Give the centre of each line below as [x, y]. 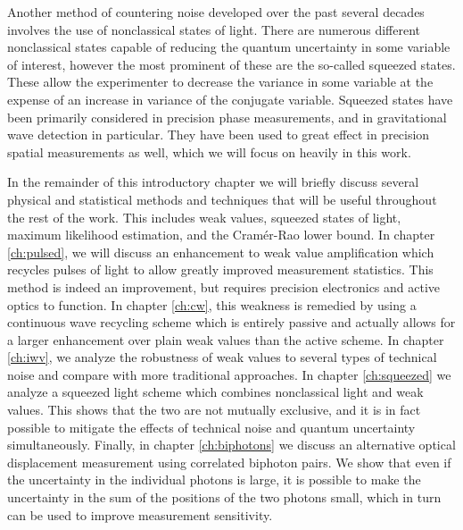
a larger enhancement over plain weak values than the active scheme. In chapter [226, 339]
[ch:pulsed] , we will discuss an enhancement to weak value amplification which [221, 252]
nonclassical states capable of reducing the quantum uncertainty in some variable [229, 47]
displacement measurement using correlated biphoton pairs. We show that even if [229, 462]
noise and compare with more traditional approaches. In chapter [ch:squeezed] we [229, 374]
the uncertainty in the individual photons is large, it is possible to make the [214, 480]
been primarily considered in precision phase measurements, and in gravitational [227, 117]
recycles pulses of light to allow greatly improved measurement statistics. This [220, 269]
